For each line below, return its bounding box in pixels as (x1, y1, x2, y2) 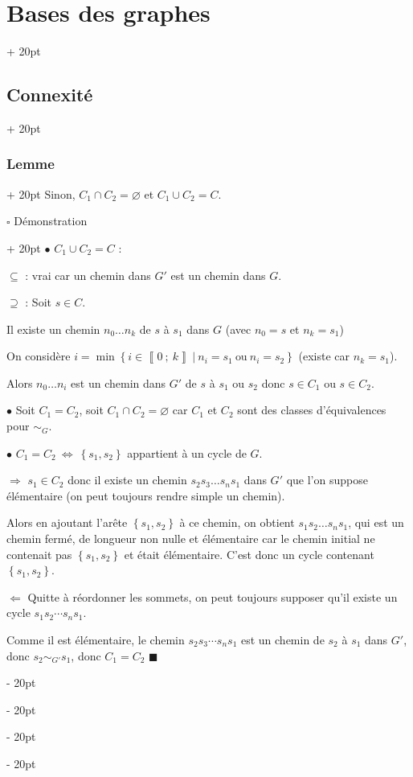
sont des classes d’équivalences (237, 401, 386, 418)
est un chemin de (240, 631, 325, 648)
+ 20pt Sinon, (6, 185, 76, 202)
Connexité (6, 82, 93, 107)
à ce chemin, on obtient (179, 514, 295, 531)
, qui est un (348, 514, 404, 531)
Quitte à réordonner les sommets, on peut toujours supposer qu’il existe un (27, 588, 398, 605)
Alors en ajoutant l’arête (6, 514, 128, 531)
